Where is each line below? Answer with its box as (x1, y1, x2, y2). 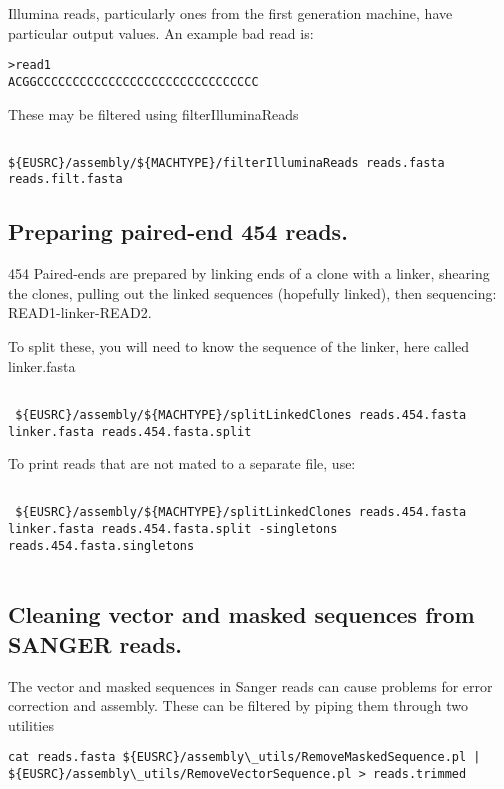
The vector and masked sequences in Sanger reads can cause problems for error (8, 675, 493, 696)
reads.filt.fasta (8, 172, 123, 187)
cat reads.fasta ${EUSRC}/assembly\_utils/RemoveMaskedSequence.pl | (8, 750, 481, 765)
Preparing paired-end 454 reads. (8, 216, 348, 247)
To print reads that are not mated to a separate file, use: (8, 453, 356, 474)
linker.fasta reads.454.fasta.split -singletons (8, 522, 338, 537)
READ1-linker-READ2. (8, 302, 152, 323)
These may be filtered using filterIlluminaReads (8, 103, 299, 124)
